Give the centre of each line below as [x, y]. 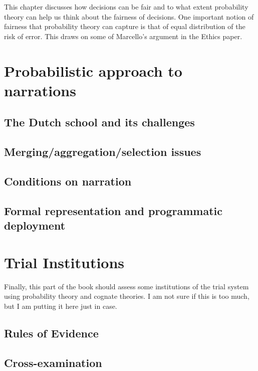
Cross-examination [53, 362]
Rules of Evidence [51, 333]
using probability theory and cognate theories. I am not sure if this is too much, [127, 296]
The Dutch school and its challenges [99, 122]
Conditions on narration [68, 181]
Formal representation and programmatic [113, 210]
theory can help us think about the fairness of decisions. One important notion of [129, 16]
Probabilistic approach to [93, 70]
